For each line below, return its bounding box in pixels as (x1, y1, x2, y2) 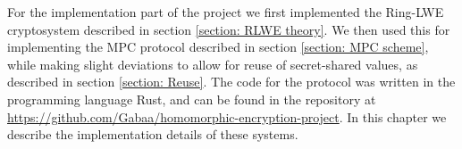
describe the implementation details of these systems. (7, 125, 298, 144)
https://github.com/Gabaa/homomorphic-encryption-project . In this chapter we (7, 107, 447, 126)
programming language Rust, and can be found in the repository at (7, 89, 376, 108)
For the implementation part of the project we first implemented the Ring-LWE (7, 3, 444, 21)
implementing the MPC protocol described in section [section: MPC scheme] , (7, 37, 429, 56)
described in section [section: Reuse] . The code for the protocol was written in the (7, 72, 456, 91)
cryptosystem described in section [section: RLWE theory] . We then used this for (7, 20, 450, 38)
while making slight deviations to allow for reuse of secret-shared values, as (7, 54, 418, 73)
